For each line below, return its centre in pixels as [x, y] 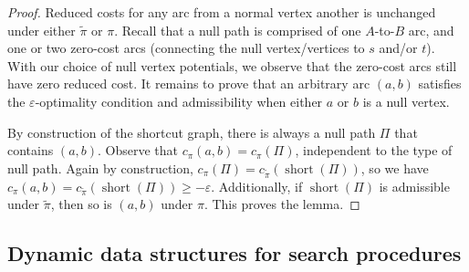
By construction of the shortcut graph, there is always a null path [192, 132]
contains [31, 150]
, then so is [81, 204]
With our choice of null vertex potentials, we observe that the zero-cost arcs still [232, 65]
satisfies [440, 84]
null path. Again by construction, [100, 167]
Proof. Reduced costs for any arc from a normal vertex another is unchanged [222, 12]
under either [42, 30]
